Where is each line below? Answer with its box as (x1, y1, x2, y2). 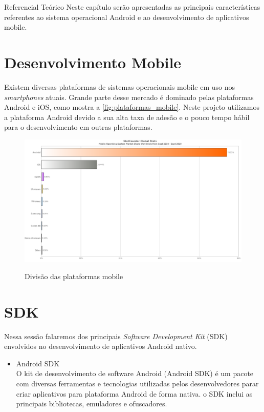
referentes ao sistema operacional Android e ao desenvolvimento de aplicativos (4, 11, 249, 22)
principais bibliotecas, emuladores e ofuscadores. (16, 398, 167, 409)
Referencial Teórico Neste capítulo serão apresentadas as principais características (4, 2, 260, 12)
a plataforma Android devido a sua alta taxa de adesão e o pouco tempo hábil (4, 111, 250, 122)
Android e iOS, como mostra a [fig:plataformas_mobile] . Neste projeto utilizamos (4, 102, 260, 112)
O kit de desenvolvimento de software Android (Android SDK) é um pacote (16, 368, 254, 379)
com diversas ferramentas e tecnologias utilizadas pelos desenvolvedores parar (16, 378, 259, 389)
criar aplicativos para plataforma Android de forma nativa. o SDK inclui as (16, 388, 253, 399)
